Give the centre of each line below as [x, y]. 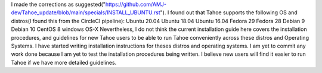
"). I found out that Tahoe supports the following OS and [229, 12]
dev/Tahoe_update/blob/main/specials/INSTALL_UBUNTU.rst [86, 12]
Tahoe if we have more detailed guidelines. [64, 62]
